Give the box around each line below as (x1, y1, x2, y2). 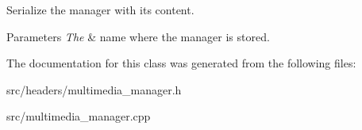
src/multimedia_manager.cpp (6, 108, 151, 124)
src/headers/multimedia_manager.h (6, 81, 182, 97)
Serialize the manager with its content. (6, 2, 194, 17)
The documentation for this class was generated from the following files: (6, 55, 356, 71)
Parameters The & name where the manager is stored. (6, 28, 270, 44)
